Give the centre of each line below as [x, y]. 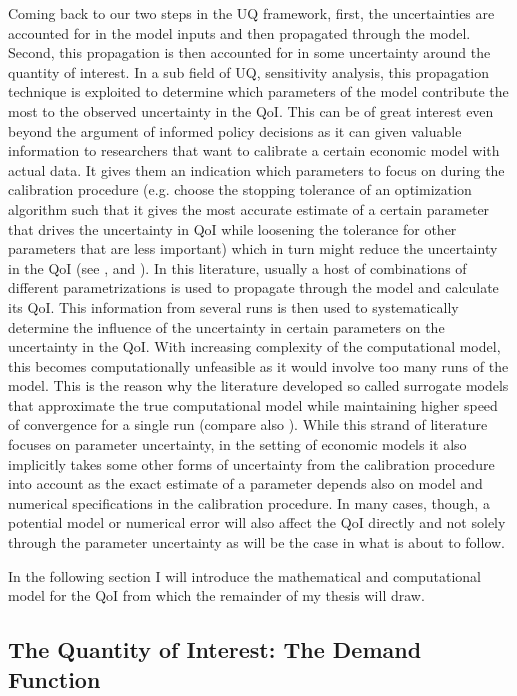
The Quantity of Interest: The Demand [215, 649]
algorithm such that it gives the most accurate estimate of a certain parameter [249, 208]
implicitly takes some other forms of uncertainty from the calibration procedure [251, 463]
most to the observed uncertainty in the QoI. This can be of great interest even [251, 110]
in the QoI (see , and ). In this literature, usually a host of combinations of [237, 267]
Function [54, 678]
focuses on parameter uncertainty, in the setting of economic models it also [237, 444]
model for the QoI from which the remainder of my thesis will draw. [216, 595]
